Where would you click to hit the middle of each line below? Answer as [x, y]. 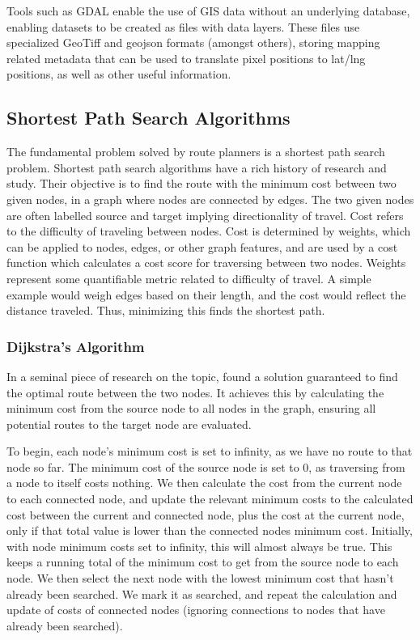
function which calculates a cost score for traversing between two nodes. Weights [206, 263]
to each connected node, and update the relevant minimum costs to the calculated [210, 499]
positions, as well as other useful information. [119, 74]
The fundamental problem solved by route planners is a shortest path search [196, 152]
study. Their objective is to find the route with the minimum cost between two [202, 183]
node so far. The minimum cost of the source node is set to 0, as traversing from [206, 466]
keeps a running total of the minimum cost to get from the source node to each [203, 562]
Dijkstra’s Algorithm [76, 346]
